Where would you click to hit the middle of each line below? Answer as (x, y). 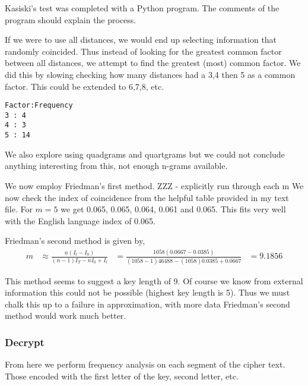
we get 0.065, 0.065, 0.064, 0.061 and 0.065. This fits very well (173, 209)
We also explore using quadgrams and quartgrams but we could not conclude (145, 154)
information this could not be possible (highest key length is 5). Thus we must (147, 292)
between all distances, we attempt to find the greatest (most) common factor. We (153, 63)
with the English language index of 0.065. (80, 220)
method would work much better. (66, 316)
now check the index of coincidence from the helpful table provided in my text (147, 197)
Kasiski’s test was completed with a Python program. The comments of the (142, 8)
